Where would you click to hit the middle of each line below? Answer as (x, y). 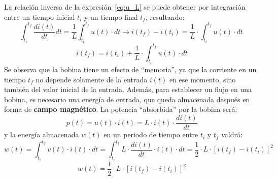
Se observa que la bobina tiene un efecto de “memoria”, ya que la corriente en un (130, 69)
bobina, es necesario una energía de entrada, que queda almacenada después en (127, 99)
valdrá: (232, 134)
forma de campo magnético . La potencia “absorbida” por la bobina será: (121, 109)
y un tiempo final (111, 17)
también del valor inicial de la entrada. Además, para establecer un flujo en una (128, 89)
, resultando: (165, 17)
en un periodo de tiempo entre (151, 134)
